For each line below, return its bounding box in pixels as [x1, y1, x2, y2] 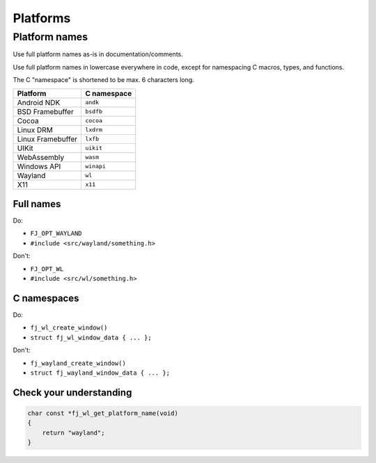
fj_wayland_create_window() [30, 359, 127, 367]
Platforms [13, 10, 71, 26]
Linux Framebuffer [17, 134, 78, 144]
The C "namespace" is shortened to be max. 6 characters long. [13, 76, 194, 84]
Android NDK [17, 97, 61, 107]
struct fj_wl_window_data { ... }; [30, 334, 152, 341]
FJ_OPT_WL [30, 265, 64, 273]
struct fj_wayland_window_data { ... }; [30, 368, 171, 377]
